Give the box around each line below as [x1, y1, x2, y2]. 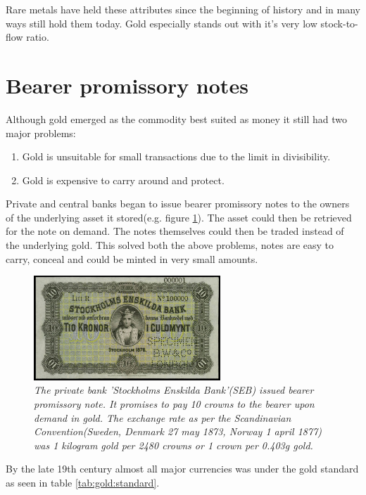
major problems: [6, 125, 76, 140]
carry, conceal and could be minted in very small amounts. [6, 251, 258, 266]
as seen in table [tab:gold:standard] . [6, 475, 160, 489]
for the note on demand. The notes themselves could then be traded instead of [6, 224, 344, 238]
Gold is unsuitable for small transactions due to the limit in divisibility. [22, 149, 331, 164]
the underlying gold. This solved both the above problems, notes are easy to [6, 238, 334, 252]
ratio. [26, 30, 49, 44]
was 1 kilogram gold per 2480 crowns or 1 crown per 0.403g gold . [34, 437, 313, 452]
